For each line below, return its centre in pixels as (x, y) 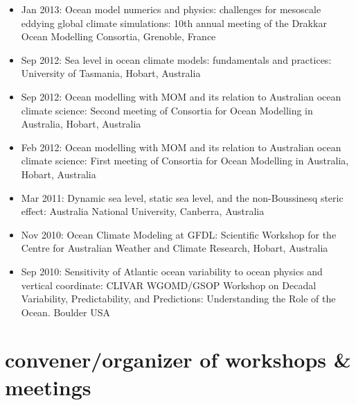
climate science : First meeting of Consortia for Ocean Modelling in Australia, (185, 161)
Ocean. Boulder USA (65, 312)
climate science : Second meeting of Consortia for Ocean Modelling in (167, 110)
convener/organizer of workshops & (178, 360)
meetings (48, 387)
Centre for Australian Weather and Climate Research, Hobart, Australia (175, 248)
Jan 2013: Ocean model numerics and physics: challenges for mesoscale (171, 9)
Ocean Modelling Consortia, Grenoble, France (118, 36)
